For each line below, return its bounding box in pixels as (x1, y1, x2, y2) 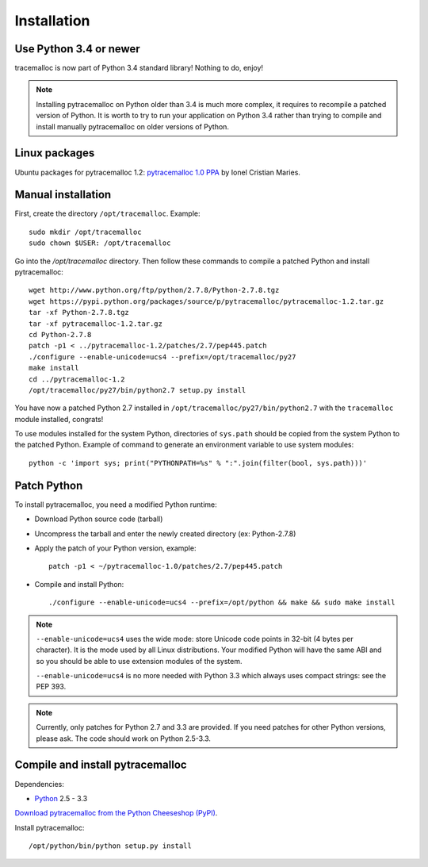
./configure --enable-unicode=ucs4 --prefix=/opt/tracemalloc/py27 (29, 352, 296, 361)
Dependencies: (14, 779, 65, 788)
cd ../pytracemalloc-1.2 (29, 374, 125, 384)
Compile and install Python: (34, 579, 124, 589)
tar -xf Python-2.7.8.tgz (29, 308, 130, 317)
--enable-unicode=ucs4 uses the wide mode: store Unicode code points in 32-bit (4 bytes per (36, 634, 354, 643)
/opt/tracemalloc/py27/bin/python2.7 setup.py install (29, 386, 246, 394)
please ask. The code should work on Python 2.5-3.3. (36, 734, 212, 743)
